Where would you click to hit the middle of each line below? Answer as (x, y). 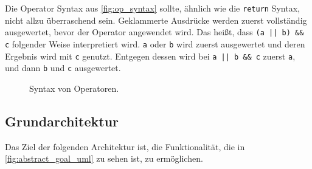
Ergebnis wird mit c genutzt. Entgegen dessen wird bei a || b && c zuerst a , (150, 56)
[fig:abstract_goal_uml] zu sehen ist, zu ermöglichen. (104, 158)
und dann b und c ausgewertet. (63, 68)
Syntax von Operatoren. (74, 88)
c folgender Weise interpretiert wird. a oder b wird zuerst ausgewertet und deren (155, 43)
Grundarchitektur (62, 121)
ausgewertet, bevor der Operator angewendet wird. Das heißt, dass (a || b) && (154, 32)
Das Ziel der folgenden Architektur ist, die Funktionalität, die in (125, 146)
